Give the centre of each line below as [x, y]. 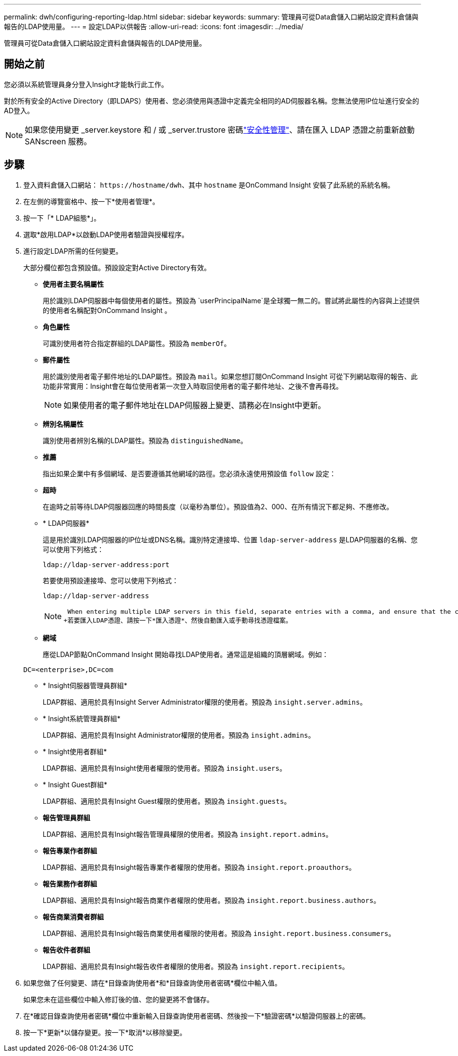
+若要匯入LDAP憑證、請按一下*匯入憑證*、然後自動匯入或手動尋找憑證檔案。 [178, 620]
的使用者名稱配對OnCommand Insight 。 [107, 310]
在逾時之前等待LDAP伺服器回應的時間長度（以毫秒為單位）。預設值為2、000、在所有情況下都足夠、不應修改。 [218, 506]
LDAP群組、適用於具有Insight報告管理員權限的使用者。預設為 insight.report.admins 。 [188, 834]
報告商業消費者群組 [73, 917]
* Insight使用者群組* [75, 751]
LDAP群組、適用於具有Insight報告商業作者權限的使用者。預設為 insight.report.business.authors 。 [212, 900]
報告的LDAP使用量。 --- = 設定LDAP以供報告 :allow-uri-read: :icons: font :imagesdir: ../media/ [154, 26]
